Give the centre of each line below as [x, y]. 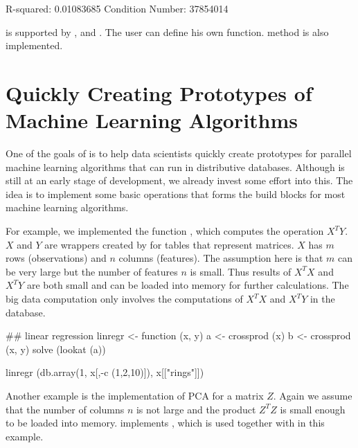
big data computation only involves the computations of [124, 299]
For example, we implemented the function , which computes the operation [165, 231]
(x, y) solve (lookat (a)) [56, 349]
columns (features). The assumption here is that [221, 258]
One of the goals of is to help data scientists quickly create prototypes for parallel [179, 153]
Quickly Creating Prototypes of [159, 92]
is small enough [313, 409]
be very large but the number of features [92, 271]
